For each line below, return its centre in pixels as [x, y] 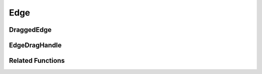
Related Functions [37, 61]
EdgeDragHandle [35, 45]
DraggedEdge [30, 30]
